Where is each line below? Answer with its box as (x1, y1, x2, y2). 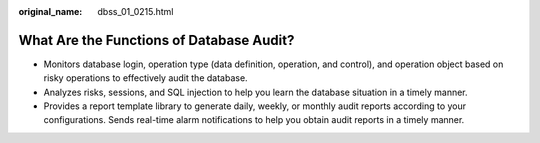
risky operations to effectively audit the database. (43, 72, 249, 84)
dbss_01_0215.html (97, 6, 174, 17)
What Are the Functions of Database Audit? (18, 31, 295, 49)
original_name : (18, 6, 83, 17)
